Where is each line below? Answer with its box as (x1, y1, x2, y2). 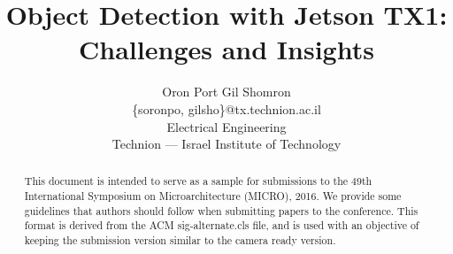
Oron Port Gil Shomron (162, 82, 291, 101)
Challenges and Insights (79, 31, 374, 67)
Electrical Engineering (166, 117, 287, 135)
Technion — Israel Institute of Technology (111, 135, 342, 153)
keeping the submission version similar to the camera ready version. (24, 233, 336, 248)
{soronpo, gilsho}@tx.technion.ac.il (132, 99, 321, 118)
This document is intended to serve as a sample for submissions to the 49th (24, 173, 372, 189)
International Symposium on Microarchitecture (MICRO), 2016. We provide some (24, 189, 402, 204)
